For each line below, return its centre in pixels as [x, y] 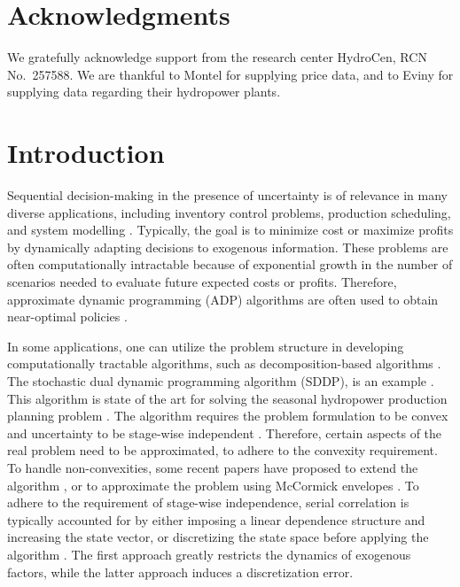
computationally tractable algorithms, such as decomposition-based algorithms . [224, 363]
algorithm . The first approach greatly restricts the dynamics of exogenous [209, 554]
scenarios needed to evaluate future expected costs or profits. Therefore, [202, 282]
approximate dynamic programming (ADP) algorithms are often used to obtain [223, 299]
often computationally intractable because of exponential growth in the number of [230, 264]
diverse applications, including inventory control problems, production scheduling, [229, 212]
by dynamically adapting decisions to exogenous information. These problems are [228, 247]
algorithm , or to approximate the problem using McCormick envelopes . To [213, 485]
